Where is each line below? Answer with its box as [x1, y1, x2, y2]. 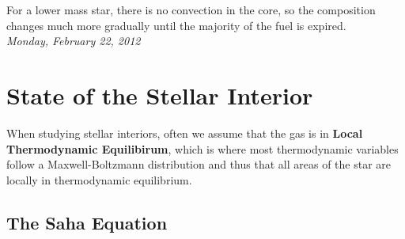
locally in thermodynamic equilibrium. [6, 171, 192, 188]
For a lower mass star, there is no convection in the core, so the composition [6, 2, 376, 17]
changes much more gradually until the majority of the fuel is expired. [6, 17, 346, 33]
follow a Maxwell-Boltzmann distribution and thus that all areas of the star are [6, 156, 392, 173]
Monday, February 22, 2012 [6, 32, 141, 49]
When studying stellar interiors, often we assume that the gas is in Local [6, 124, 363, 141]
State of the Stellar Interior [6, 78, 313, 111]
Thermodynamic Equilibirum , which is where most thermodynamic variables [6, 140, 399, 157]
